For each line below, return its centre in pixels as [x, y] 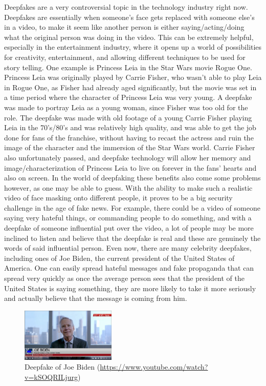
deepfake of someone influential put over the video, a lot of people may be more [129, 228]
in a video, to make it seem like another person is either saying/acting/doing [124, 27]
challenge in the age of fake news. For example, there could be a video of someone [132, 207]
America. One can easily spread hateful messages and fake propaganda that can [129, 268]
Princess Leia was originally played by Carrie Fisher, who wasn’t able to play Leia [133, 77]
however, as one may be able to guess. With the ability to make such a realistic [128, 187]
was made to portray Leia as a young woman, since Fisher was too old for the [126, 107]
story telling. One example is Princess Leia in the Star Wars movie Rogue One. [128, 67]
